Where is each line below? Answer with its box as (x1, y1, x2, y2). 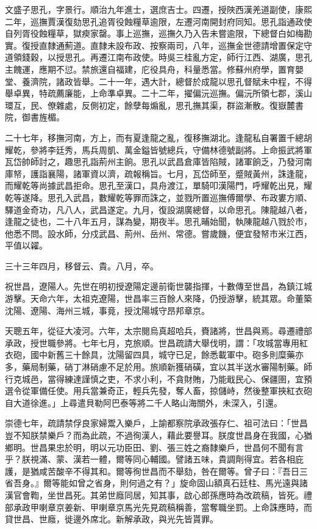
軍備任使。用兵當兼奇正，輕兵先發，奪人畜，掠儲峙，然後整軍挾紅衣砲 (30, 384, 312, 397)
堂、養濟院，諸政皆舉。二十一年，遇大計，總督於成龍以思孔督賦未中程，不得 (5, 75, 312, 87)
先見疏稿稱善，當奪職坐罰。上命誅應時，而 (141, 500, 312, 513)
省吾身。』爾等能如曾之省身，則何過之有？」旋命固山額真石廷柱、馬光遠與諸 (5, 476, 308, 489)
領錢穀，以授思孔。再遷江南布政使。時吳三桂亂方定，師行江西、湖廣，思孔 (13, 51, 312, 64)
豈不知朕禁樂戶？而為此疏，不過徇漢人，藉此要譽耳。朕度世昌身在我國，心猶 (5, 429, 312, 441)
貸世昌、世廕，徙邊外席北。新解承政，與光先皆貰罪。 (5, 513, 218, 525)
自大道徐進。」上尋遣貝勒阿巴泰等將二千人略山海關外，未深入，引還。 (5, 396, 282, 409)
